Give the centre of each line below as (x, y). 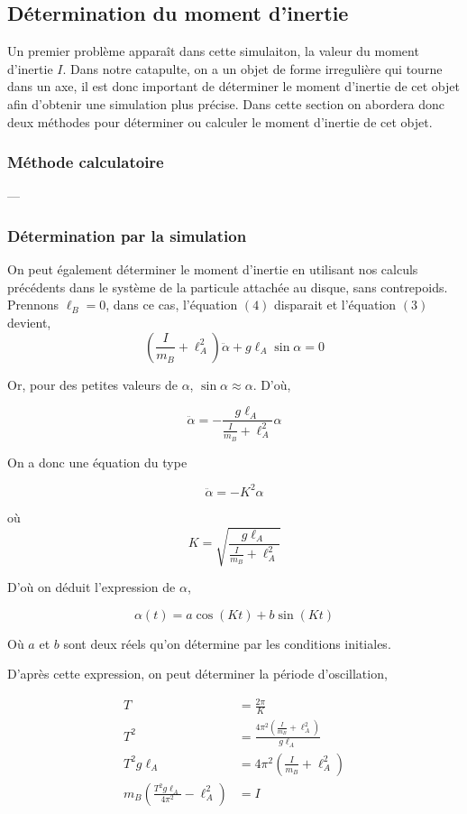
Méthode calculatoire (86, 162)
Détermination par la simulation (127, 235)
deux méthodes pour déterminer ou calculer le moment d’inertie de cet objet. (220, 121)
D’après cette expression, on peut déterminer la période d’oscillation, (197, 674)
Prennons (33, 305)
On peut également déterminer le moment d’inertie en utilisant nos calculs (213, 269)
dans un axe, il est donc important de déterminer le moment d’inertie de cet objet (233, 86)
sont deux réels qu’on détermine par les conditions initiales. (227, 643)
